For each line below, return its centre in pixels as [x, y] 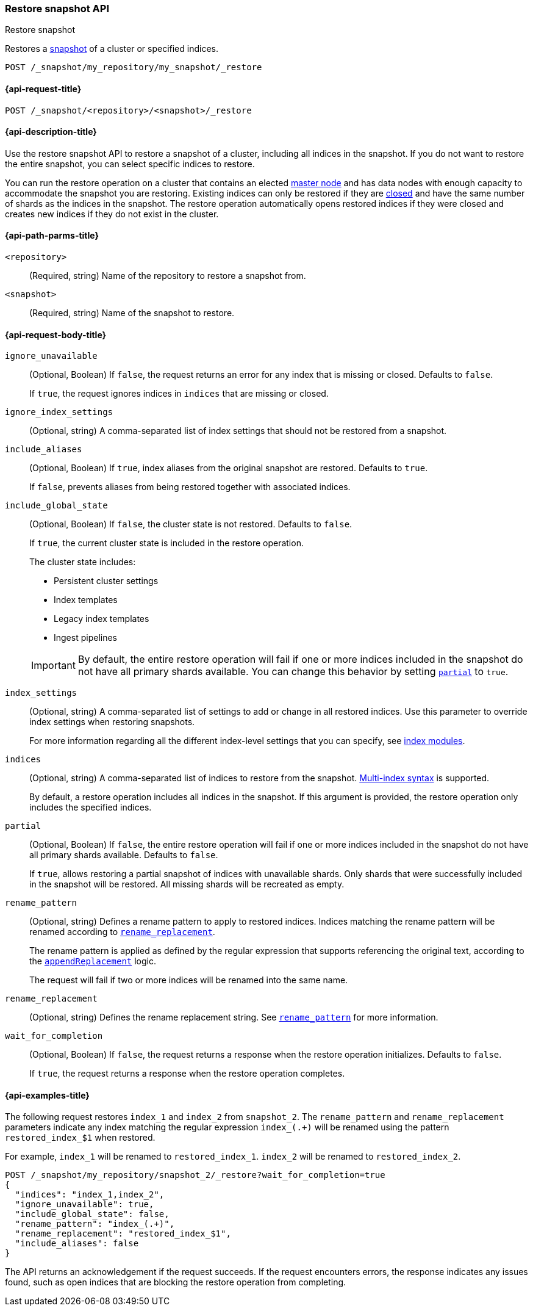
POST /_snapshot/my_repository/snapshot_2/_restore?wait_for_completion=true [195, 1175]
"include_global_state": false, [92, 1214]
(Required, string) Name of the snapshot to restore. [132, 313]
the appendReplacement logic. [93, 961]
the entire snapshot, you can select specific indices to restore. [130, 164]
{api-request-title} [43, 88]
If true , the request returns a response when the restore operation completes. [187, 1074]
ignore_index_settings [59, 412]
